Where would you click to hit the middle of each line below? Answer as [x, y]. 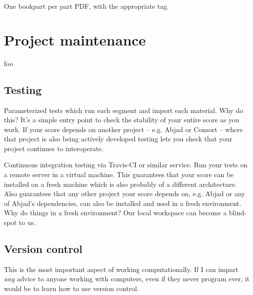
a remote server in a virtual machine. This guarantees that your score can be [119, 174]
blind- [238, 213]
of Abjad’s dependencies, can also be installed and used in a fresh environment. [123, 203]
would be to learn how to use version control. [72, 288]
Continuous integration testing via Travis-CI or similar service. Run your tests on [126, 165]
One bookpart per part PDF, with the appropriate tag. [86, 6]
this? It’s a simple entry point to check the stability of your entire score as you [122, 120]
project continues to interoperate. [54, 148]
